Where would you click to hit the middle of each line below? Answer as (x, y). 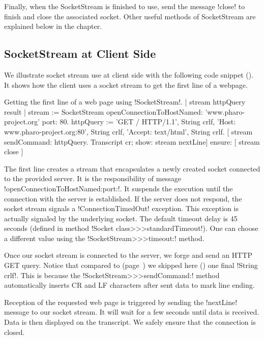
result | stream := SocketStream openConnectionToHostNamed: (104, 111)
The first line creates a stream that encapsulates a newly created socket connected (132, 168)
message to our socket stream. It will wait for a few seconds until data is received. (132, 312)
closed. (14, 332)
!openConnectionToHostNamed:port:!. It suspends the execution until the (119, 188)
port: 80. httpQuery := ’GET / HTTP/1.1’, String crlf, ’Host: (139, 122)
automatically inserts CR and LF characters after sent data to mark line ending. (129, 285)
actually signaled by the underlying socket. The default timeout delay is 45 (121, 218)
